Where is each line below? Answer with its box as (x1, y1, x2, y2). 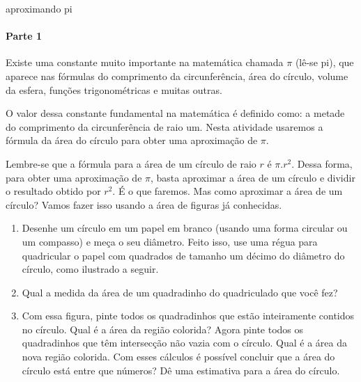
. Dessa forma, (291, 156, 353, 170)
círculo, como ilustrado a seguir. (22, 262, 159, 276)
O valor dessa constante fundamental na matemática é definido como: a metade (6, 106, 345, 120)
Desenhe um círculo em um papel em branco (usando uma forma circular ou (22, 221, 348, 235)
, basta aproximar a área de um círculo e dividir (151, 170, 355, 184)
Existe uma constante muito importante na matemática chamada (6, 55, 284, 70)
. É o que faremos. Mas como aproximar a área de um (112, 184, 343, 198)
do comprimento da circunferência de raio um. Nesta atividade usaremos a (6, 119, 323, 134)
